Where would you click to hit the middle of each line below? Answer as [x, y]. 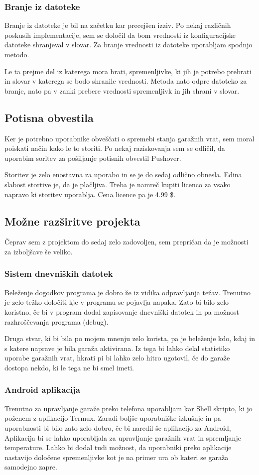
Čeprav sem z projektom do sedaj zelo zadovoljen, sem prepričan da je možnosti [127, 242]
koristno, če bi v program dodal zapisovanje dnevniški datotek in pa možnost [122, 311]
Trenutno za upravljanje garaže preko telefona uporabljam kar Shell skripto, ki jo [129, 408]
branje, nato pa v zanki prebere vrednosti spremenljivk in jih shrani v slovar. [122, 90]
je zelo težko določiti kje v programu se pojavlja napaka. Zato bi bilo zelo [117, 302]
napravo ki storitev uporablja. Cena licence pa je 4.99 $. [90, 194]
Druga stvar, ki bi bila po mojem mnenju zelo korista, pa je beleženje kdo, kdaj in [130, 338]
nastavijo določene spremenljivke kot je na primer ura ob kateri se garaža [117, 457]
